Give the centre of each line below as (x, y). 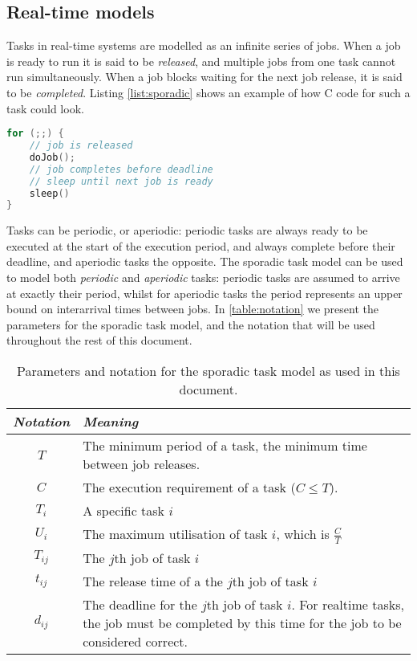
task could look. (45, 108)
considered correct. (136, 641)
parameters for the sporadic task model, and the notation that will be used (191, 324)
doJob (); (52, 157)
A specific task (124, 511)
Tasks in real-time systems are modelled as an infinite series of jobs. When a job (204, 45)
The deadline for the (140, 604)
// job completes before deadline (121, 169)
